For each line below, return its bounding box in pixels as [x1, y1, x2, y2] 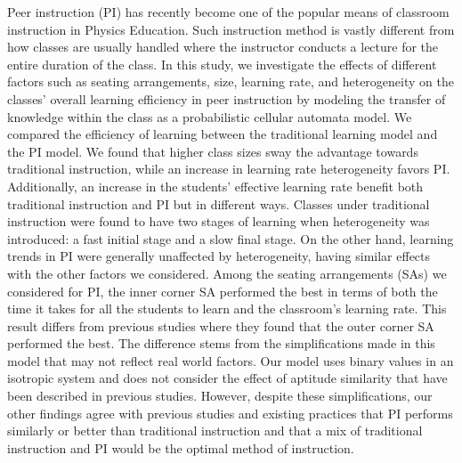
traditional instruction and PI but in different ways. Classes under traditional [7, 194, 430, 213]
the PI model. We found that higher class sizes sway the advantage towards [7, 142, 418, 160]
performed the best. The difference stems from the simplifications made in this [7, 334, 435, 353]
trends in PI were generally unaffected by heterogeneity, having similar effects [7, 247, 431, 265]
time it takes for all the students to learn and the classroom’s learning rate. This [7, 299, 447, 318]
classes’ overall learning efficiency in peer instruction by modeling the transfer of [7, 89, 446, 108]
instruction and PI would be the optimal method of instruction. [7, 438, 354, 457]
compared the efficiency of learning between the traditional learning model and [7, 125, 438, 143]
